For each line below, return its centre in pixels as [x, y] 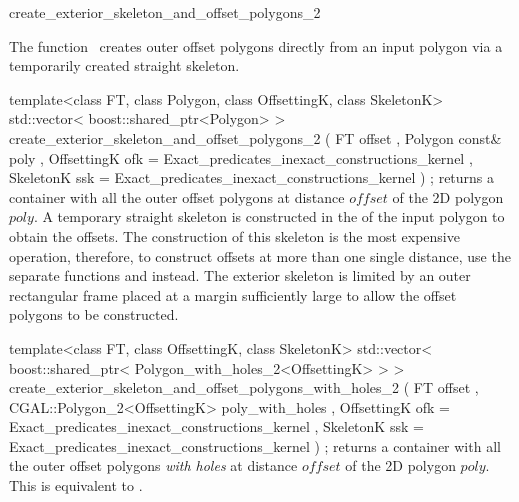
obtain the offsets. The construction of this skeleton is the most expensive [234, 235]
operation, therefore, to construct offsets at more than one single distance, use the [260, 255]
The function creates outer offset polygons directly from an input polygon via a [256, 45]
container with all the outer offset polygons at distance [177, 196]
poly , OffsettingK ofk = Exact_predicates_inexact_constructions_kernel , [241, 157]
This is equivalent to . [76, 485]
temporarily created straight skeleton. [124, 65]
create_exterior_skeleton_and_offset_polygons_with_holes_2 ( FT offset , [244, 387]
